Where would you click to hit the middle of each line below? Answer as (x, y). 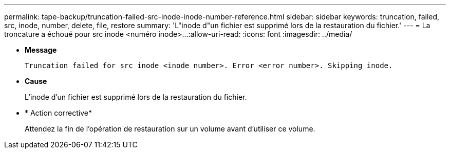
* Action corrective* (59, 113)
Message (41, 50)
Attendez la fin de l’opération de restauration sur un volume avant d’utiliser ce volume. (170, 129)
